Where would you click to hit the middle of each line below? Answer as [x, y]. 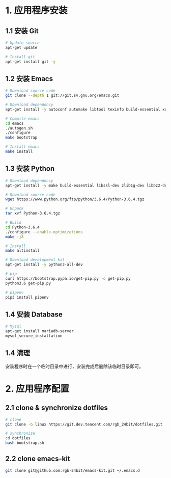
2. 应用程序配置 [37, 389]
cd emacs [15, 123]
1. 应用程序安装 [36, 10]
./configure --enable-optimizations [44, 232]
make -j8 [15, 237]
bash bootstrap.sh [25, 443]
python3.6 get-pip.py [28, 283]
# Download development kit [35, 260]
